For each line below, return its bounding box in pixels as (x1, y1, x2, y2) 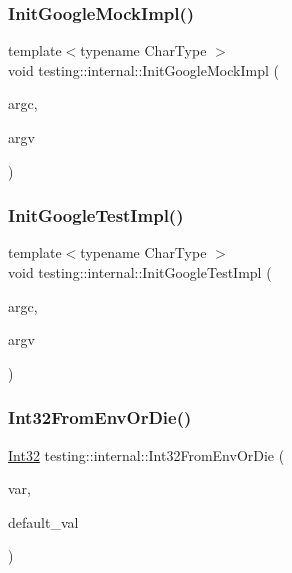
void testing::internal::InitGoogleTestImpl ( (8, 262, 272, 282)
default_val (8, 511, 79, 532)
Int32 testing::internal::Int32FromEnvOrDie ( (8, 444, 285, 465)
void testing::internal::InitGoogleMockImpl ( (8, 59, 279, 80)
